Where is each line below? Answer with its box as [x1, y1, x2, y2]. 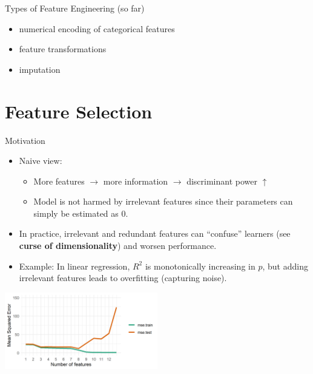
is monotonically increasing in [145, 259, 255, 272]
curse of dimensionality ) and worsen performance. [19, 239, 217, 252]
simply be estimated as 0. [33, 206, 128, 219]
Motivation [5, 134, 45, 146]
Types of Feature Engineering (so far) [5, 2, 145, 14]
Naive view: [19, 154, 62, 167]
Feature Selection [5, 98, 153, 123]
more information [103, 174, 168, 187]
